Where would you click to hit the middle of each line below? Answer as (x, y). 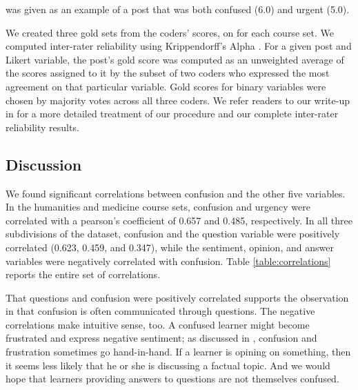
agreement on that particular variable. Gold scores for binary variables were (166, 86)
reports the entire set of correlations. (83, 274)
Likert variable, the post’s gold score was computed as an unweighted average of (175, 59)
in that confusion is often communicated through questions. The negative (160, 311)
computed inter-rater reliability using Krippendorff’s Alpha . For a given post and (179, 46)
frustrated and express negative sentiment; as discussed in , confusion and (161, 338)
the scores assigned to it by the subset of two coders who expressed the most (168, 73)
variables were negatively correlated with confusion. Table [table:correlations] (168, 261)
